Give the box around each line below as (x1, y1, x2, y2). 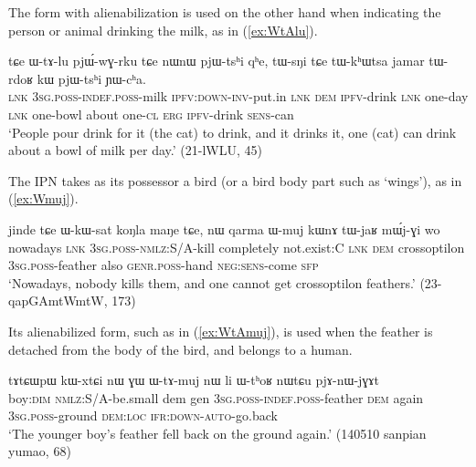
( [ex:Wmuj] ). (8, 189, 79, 208)
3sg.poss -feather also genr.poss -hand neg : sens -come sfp (8, 255, 319, 275)
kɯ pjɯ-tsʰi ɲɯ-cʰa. (37, 68, 146, 88)
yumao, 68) (8, 441, 71, 461)
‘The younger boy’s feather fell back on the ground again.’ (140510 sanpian (8, 423, 427, 442)
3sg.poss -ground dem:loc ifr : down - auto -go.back (8, 406, 278, 425)
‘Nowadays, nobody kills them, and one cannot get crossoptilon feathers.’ (8, 273, 416, 292)
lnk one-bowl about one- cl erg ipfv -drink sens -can (8, 104, 294, 123)
